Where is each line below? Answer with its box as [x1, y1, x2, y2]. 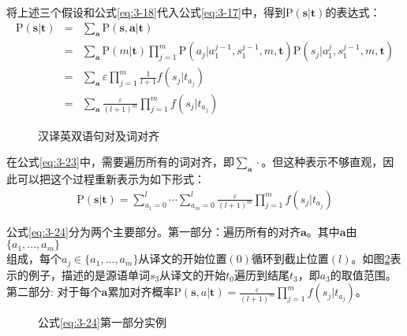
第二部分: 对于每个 [6, 283, 102, 300]
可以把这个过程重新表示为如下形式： [17, 170, 205, 186]
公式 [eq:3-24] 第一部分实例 [38, 314, 166, 330]
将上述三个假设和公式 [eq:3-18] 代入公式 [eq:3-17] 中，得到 [6, 4, 286, 20]
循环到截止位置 [251, 250, 329, 267]
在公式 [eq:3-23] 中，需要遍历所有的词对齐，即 [6, 153, 234, 170]
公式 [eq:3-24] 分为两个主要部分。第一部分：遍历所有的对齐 [6, 223, 301, 239]
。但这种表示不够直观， [261, 153, 383, 170]
